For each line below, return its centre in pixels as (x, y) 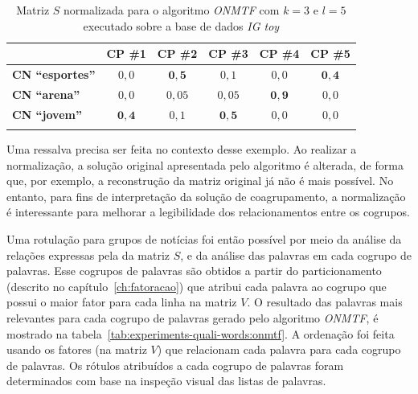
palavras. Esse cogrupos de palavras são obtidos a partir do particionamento (194, 271)
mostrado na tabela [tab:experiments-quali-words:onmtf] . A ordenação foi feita (201, 333)
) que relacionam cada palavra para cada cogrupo (279, 349)
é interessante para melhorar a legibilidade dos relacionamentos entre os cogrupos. (208, 212)
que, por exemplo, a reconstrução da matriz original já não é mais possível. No (200, 181)
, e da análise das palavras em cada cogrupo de (296, 254)
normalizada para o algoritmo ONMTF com (172, 10)
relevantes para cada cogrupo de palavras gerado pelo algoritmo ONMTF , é (193, 318)
